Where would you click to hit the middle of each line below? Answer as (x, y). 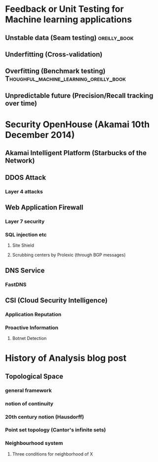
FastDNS (16, 284)
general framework (29, 390)
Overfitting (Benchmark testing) (55, 71)
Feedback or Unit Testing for (64, 9)
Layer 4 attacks (24, 192)
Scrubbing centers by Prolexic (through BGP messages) (69, 255)
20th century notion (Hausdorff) (45, 417)
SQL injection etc (26, 234)
